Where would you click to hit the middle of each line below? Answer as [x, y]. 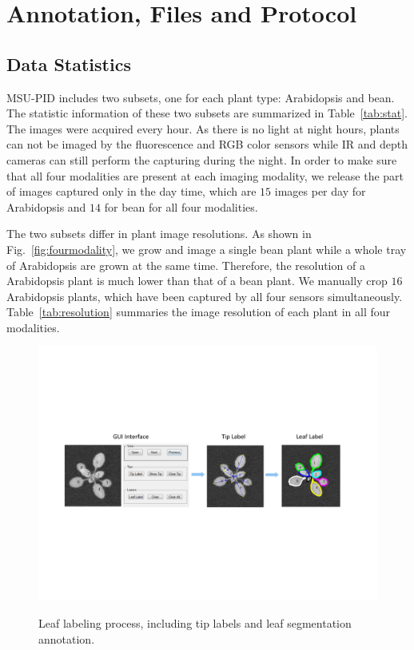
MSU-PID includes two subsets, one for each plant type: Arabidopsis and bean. [201, 97]
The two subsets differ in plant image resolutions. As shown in [159, 234]
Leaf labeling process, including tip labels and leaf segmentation [195, 623]
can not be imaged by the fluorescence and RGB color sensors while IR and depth [207, 144]
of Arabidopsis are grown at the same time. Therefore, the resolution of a [186, 265]
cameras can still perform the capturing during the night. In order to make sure [202, 159]
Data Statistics [69, 63]
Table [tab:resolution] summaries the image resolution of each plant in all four [199, 312]
